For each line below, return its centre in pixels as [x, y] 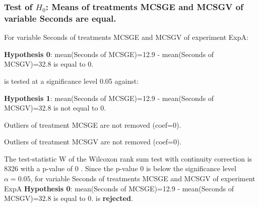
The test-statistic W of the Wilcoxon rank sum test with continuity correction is [128, 158]
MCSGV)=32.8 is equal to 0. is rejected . [69, 198]
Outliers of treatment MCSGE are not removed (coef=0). [93, 124]
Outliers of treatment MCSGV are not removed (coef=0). [93, 142]
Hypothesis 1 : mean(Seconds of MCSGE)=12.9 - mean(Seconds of [109, 98]
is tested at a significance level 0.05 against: [72, 81]
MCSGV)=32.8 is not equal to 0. [55, 108]
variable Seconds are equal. [60, 18]
